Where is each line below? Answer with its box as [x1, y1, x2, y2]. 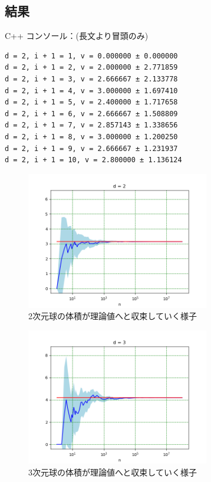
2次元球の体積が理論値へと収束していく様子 [28, 310, 197, 322]
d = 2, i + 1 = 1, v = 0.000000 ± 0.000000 [5, 51, 178, 60]
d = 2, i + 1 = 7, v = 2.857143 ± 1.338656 [5, 121, 178, 130]
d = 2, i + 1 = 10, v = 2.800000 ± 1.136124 [5, 156, 182, 165]
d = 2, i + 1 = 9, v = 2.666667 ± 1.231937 [5, 144, 178, 153]
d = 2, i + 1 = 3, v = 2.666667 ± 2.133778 [5, 74, 178, 83]
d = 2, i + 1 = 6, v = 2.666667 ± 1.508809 [5, 109, 178, 118]
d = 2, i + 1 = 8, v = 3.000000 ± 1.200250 [5, 132, 178, 141]
